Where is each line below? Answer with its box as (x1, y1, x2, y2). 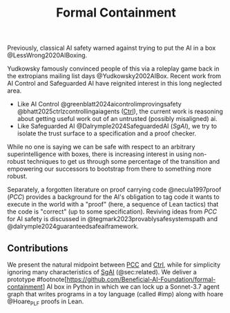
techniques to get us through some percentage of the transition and (27, 158, 220, 166)
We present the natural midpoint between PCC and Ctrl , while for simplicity (7, 260, 221, 269)
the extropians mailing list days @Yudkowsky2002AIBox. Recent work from (7, 72, 222, 80)
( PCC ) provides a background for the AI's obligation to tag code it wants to (7, 193, 220, 201)
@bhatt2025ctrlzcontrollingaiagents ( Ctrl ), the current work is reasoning (17, 107, 223, 115)
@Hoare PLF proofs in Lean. (7, 297, 84, 307)
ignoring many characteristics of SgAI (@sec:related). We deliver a (7, 268, 197, 276)
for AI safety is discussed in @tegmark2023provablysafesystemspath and (7, 215, 218, 223)
